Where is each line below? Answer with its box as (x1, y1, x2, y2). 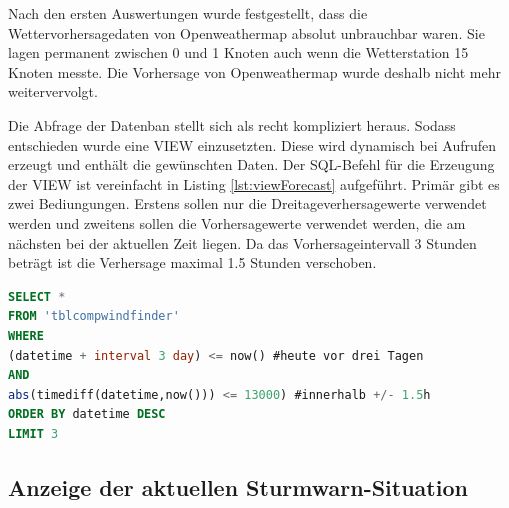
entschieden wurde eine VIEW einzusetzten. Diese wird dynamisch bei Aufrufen (8, 134, 497, 155)
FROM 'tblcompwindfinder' (8, 309, 180, 324)
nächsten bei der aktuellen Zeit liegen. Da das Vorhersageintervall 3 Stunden (8, 232, 477, 253)
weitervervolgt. (8, 81, 98, 102)
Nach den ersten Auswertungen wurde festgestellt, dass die (8, 3, 368, 23)
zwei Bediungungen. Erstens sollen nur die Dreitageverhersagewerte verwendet (8, 193, 487, 214)
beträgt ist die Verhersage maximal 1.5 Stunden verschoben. (8, 252, 377, 273)
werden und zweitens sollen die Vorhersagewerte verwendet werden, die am (8, 212, 466, 233)
